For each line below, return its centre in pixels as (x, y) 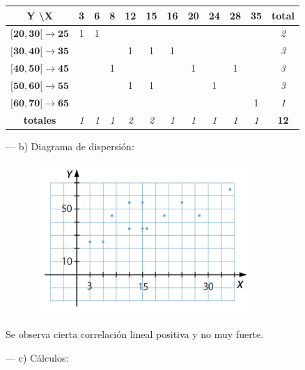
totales (40, 119)
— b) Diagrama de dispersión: (70, 146)
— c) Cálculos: (37, 357)
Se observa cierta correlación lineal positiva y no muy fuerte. (135, 334)
